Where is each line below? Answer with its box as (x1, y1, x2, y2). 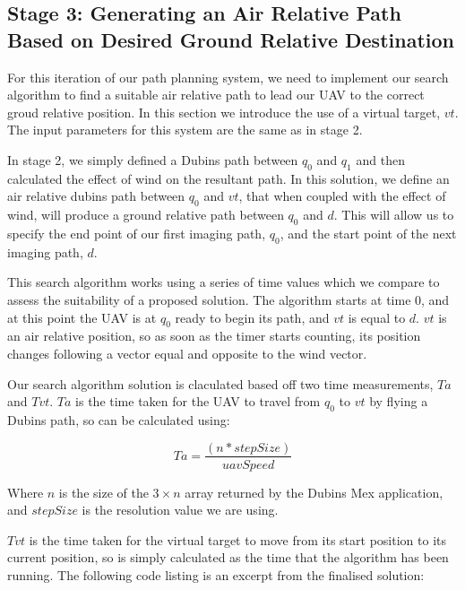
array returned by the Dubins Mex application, (185, 482, 443, 501)
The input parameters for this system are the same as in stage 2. (7, 120, 363, 139)
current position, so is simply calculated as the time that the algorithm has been (7, 548, 449, 567)
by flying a (369, 392, 428, 411)
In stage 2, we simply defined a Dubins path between (7, 150, 298, 169)
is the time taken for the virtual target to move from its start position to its (29, 530, 446, 549)
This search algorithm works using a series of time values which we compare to (7, 273, 440, 291)
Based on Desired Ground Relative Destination (7, 25, 454, 53)
